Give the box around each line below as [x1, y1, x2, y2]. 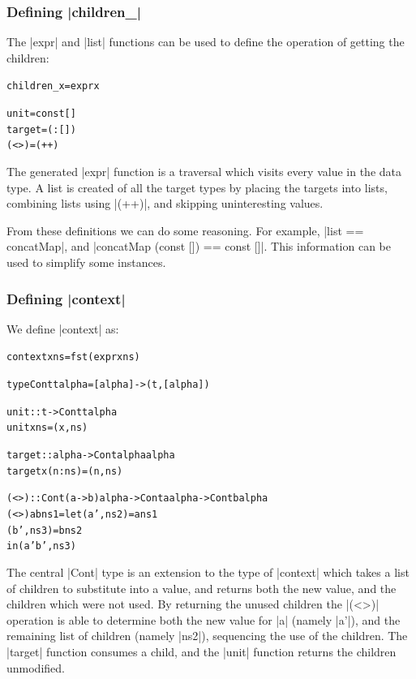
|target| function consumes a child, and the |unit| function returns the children [6, 642, 397, 660]
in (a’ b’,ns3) [6, 540, 76, 552]
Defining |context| [6, 288, 126, 308]
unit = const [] [6, 108, 76, 120]
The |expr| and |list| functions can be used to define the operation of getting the [6, 33, 405, 50]
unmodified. [6, 659, 65, 676]
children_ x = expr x [6, 80, 100, 92]
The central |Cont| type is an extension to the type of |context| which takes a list [6, 563, 410, 580]
